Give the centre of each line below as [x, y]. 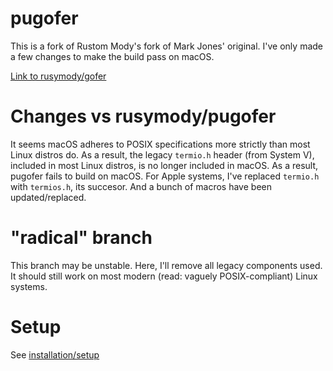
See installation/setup [55, 354]
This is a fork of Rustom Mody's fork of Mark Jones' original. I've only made [166, 46]
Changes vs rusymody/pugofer [143, 116]
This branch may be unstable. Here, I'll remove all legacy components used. [166, 265]
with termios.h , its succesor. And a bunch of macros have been [141, 186]
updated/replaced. [48, 197]
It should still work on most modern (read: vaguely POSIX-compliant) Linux [164, 276]
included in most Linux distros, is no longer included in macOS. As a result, [164, 165]
